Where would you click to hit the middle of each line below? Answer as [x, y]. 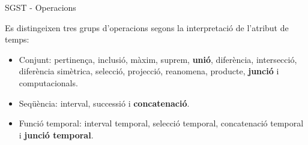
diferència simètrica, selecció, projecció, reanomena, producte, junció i [149, 71]
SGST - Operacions [41, 7]
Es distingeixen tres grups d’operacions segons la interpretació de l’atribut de [147, 27]
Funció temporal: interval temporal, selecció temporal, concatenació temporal [161, 123]
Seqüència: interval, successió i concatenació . [104, 103]
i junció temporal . [56, 135]
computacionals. [48, 82]
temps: [17, 39]
